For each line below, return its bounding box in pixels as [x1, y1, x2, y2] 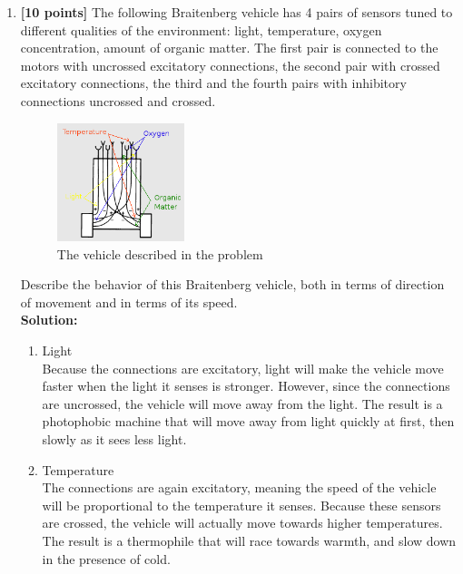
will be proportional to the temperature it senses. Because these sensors [42, 495, 441, 514]
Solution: [20, 310, 78, 329]
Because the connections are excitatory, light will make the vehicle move [42, 358, 444, 377]
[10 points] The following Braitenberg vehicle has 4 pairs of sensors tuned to [20, 3, 453, 21]
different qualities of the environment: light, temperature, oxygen [20, 20, 382, 39]
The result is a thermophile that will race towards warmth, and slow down [42, 530, 457, 550]
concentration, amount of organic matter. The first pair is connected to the [20, 38, 438, 57]
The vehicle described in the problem [56, 244, 263, 263]
